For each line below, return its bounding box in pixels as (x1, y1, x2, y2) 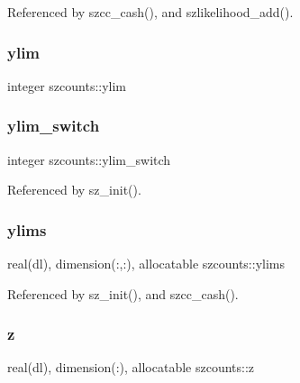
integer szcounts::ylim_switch (7, 150, 171, 169)
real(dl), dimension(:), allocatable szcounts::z (7, 358, 255, 377)
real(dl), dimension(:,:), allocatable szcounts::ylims (7, 254, 285, 273)
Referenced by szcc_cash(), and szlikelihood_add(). (7, 3, 294, 21)
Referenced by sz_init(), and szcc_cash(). (7, 284, 239, 303)
